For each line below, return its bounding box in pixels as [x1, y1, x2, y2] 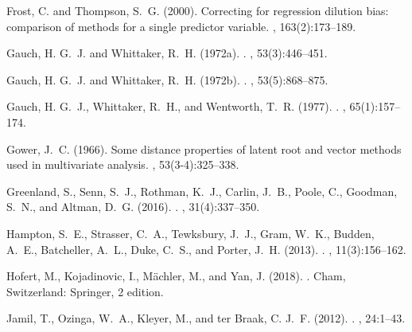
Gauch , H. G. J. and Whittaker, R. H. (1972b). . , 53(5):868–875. [6, 71, 328, 88]
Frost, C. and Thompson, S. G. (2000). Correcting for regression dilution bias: [6, 2, 389, 18]
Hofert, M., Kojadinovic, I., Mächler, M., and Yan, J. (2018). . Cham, [6, 268, 346, 284]
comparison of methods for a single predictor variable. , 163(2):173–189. [6, 18, 356, 34]
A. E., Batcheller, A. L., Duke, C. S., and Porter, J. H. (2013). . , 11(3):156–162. [6, 240, 406, 257]
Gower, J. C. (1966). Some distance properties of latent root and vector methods [6, 140, 402, 157]
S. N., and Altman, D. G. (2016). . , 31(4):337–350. [6, 198, 260, 215]
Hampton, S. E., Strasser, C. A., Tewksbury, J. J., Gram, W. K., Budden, [6, 225, 375, 241]
